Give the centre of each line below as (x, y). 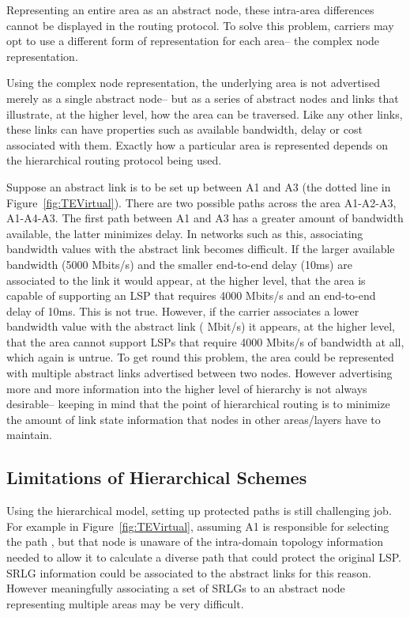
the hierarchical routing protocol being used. (114, 160)
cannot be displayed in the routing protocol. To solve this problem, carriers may (200, 25)
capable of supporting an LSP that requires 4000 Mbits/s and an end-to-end (191, 295)
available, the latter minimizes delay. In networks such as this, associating (185, 233)
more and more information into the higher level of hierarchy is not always (187, 388)
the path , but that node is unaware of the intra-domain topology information (195, 541)
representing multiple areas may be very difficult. (125, 603)
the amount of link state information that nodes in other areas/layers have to (194, 419)
